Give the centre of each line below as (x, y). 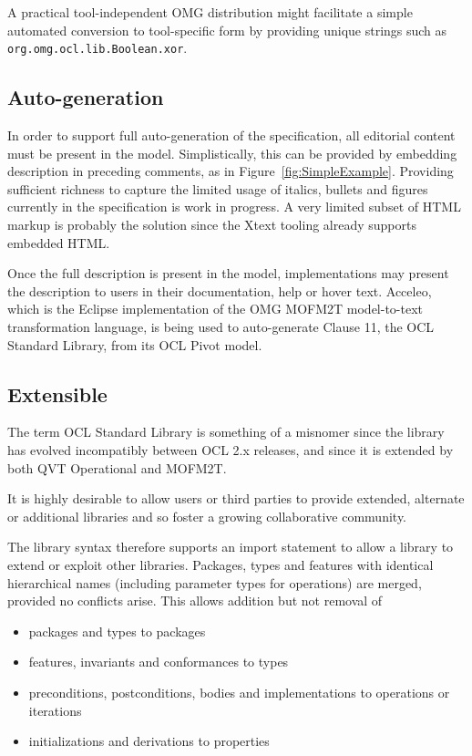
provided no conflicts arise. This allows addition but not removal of (195, 601)
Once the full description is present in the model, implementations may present (228, 273)
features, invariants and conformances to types (159, 662)
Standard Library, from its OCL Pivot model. (135, 344)
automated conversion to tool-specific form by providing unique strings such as (227, 30)
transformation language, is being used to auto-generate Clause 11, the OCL (221, 326)
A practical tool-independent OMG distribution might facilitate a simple (210, 12)
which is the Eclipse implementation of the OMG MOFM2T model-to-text (215, 309)
